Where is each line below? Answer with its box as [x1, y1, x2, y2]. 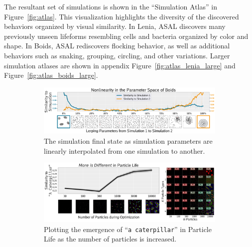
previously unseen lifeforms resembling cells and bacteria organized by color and [4, 30, 249, 41]
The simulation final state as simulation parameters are [44, 136, 213, 146]
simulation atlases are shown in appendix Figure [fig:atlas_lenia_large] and [4, 60, 236, 70]
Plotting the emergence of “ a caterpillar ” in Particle [44, 224, 212, 234]
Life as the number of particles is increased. [44, 234, 177, 244]
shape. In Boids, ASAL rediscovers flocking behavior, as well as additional [4, 40, 230, 51]
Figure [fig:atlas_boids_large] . [4, 70, 98, 80]
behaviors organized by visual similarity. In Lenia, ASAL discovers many [4, 21, 226, 31]
